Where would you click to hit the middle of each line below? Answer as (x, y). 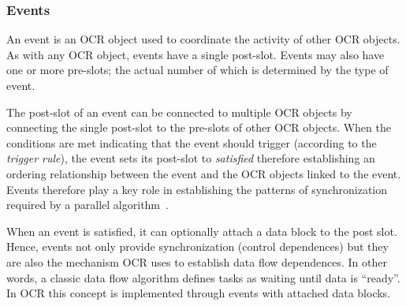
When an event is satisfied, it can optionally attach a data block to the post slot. (202, 231)
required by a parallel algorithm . (88, 205)
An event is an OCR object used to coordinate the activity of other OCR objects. (203, 39)
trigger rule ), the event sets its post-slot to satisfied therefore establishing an (191, 158)
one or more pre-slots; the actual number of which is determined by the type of (197, 70)
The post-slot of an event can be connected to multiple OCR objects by (179, 112)
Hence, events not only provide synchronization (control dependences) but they (197, 246)
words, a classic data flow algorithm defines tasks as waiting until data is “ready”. (203, 277)
